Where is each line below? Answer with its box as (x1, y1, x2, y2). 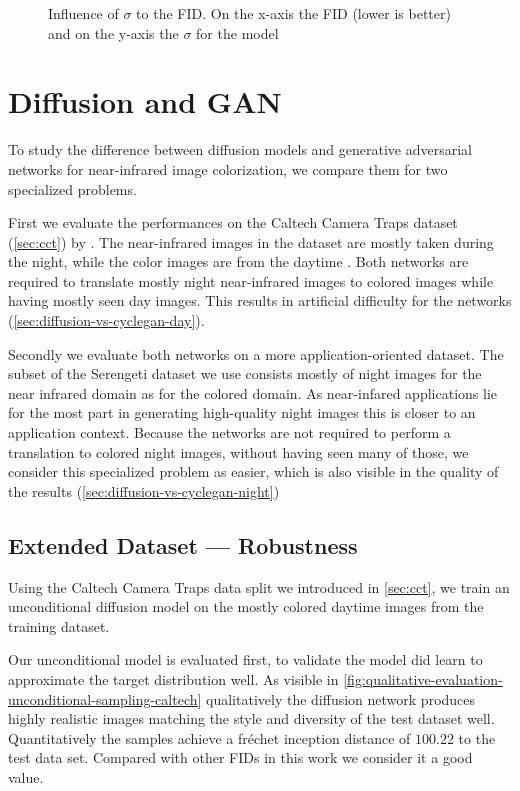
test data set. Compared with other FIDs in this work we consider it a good (8, 747, 473, 768)
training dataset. (8, 615, 110, 636)
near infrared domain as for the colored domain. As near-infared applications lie (8, 382, 497, 403)
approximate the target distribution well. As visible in (8, 668, 339, 689)
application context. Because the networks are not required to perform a (8, 422, 451, 443)
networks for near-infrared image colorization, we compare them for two (8, 158, 448, 179)
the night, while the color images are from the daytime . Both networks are (8, 251, 469, 272)
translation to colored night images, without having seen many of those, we (8, 441, 469, 462)
